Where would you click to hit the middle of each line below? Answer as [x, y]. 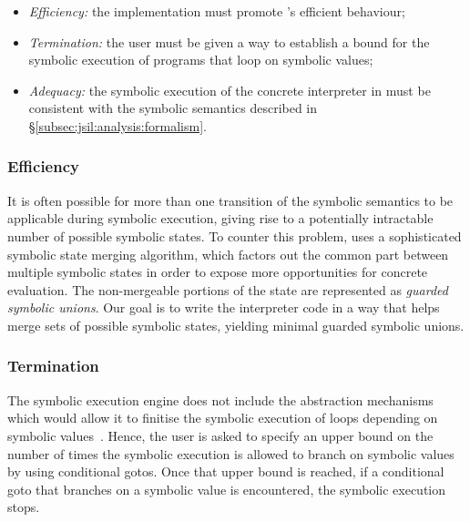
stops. [24, 507]
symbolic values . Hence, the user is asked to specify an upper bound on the [220, 435]
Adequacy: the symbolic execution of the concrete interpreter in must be [230, 90]
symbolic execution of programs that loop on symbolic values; [201, 60]
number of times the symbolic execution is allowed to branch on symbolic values [231, 453]
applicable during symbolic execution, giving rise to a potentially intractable [220, 218]
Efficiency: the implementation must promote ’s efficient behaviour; [217, 11]
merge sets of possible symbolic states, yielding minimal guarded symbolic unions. [236, 325]
